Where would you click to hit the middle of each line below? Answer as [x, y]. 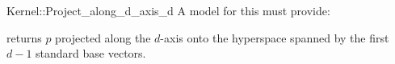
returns [24, 37]
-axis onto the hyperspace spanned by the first [275, 37]
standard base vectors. [91, 53]
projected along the [103, 37]
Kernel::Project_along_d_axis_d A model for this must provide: [168, 10]
